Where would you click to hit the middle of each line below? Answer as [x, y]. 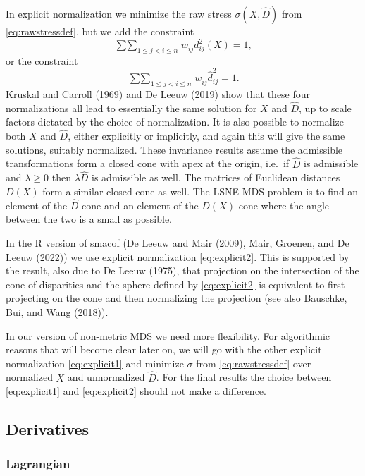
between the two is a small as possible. [89, 219]
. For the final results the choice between [244, 377]
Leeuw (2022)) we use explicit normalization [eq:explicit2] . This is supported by [178, 256]
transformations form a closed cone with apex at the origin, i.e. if [148, 163]
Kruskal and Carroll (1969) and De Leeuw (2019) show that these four [158, 94]
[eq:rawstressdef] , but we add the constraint [100, 31]
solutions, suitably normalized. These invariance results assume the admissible [174, 149]
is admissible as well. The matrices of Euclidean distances [216, 177]
